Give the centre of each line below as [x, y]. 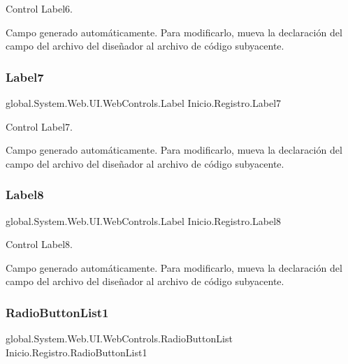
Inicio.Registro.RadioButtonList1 [77, 352]
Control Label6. [39, 8]
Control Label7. [39, 126]
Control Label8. [39, 244]
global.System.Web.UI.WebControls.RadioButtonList [119, 338]
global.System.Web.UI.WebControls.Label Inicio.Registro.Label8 [144, 220]
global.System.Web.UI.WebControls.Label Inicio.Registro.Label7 [144, 103]
